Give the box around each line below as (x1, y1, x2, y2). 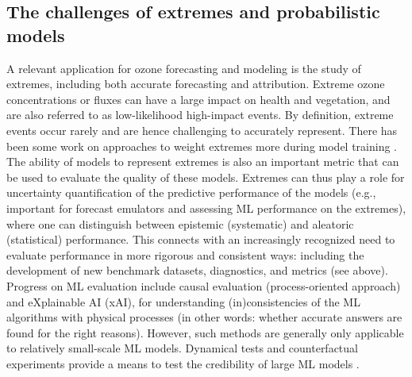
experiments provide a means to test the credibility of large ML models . (6, 355, 360, 371)
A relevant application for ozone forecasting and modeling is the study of (6, 60, 361, 76)
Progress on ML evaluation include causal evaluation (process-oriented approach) (6, 277, 401, 294)
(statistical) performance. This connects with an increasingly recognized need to (6, 231, 395, 248)
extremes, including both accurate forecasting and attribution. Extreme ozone (6, 75, 385, 92)
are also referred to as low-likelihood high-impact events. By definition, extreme (6, 106, 394, 123)
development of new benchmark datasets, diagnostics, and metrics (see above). (6, 262, 388, 279)
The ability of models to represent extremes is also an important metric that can (6, 153, 399, 170)
